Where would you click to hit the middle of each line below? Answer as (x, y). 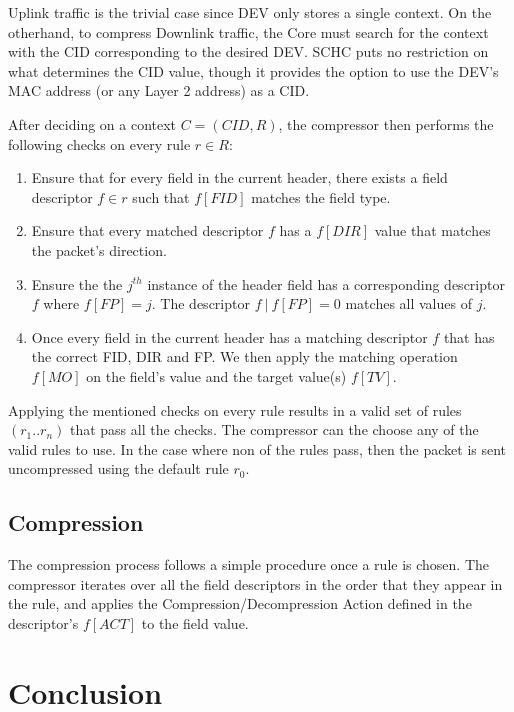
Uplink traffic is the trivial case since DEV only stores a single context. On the (250, 12)
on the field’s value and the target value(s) (216, 375)
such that (161, 196)
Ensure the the (77, 283)
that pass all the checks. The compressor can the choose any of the (274, 429)
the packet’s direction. (99, 249)
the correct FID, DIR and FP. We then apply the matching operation (244, 356)
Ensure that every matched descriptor (147, 230)
